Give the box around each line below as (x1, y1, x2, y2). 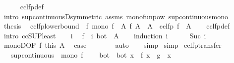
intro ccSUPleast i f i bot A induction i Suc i (3, 30, 206, 40)
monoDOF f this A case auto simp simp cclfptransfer (3, 40, 222, 50)
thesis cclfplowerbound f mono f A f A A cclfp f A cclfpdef (3, 21, 230, 31)
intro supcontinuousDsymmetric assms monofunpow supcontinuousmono (3, 11, 229, 21)
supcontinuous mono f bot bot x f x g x (10, 49, 171, 60)
